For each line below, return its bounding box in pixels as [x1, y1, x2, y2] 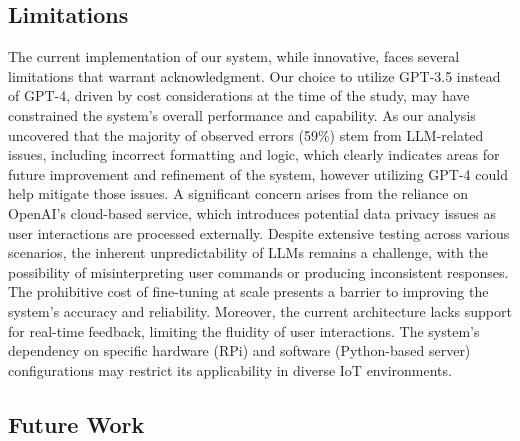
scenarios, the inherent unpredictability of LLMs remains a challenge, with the [8, 242, 488, 263]
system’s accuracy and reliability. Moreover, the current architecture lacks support [8, 300, 512, 321]
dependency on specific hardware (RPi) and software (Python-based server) [8, 340, 471, 361]
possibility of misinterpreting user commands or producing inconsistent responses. [8, 261, 509, 282]
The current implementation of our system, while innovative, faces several [8, 46, 460, 67]
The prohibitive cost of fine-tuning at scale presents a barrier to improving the [8, 281, 489, 302]
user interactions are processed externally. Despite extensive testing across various [8, 222, 510, 243]
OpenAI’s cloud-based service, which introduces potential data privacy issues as [8, 202, 496, 223]
